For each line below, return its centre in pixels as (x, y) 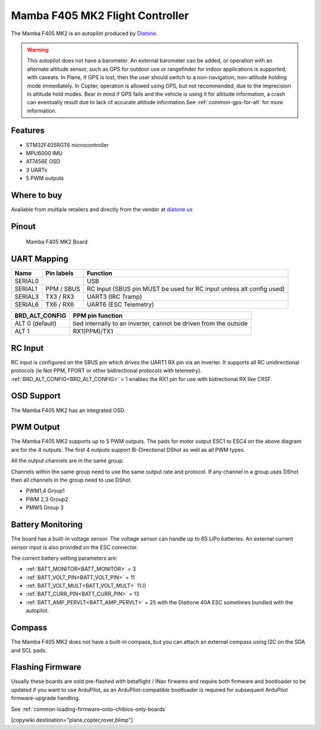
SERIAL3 (27, 297)
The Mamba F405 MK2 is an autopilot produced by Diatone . (84, 33)
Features (28, 131)
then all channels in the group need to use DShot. (71, 480)
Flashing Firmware (46, 667)
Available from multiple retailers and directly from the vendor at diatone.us (102, 210)
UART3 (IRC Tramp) (114, 297)
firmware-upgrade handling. (45, 698)
